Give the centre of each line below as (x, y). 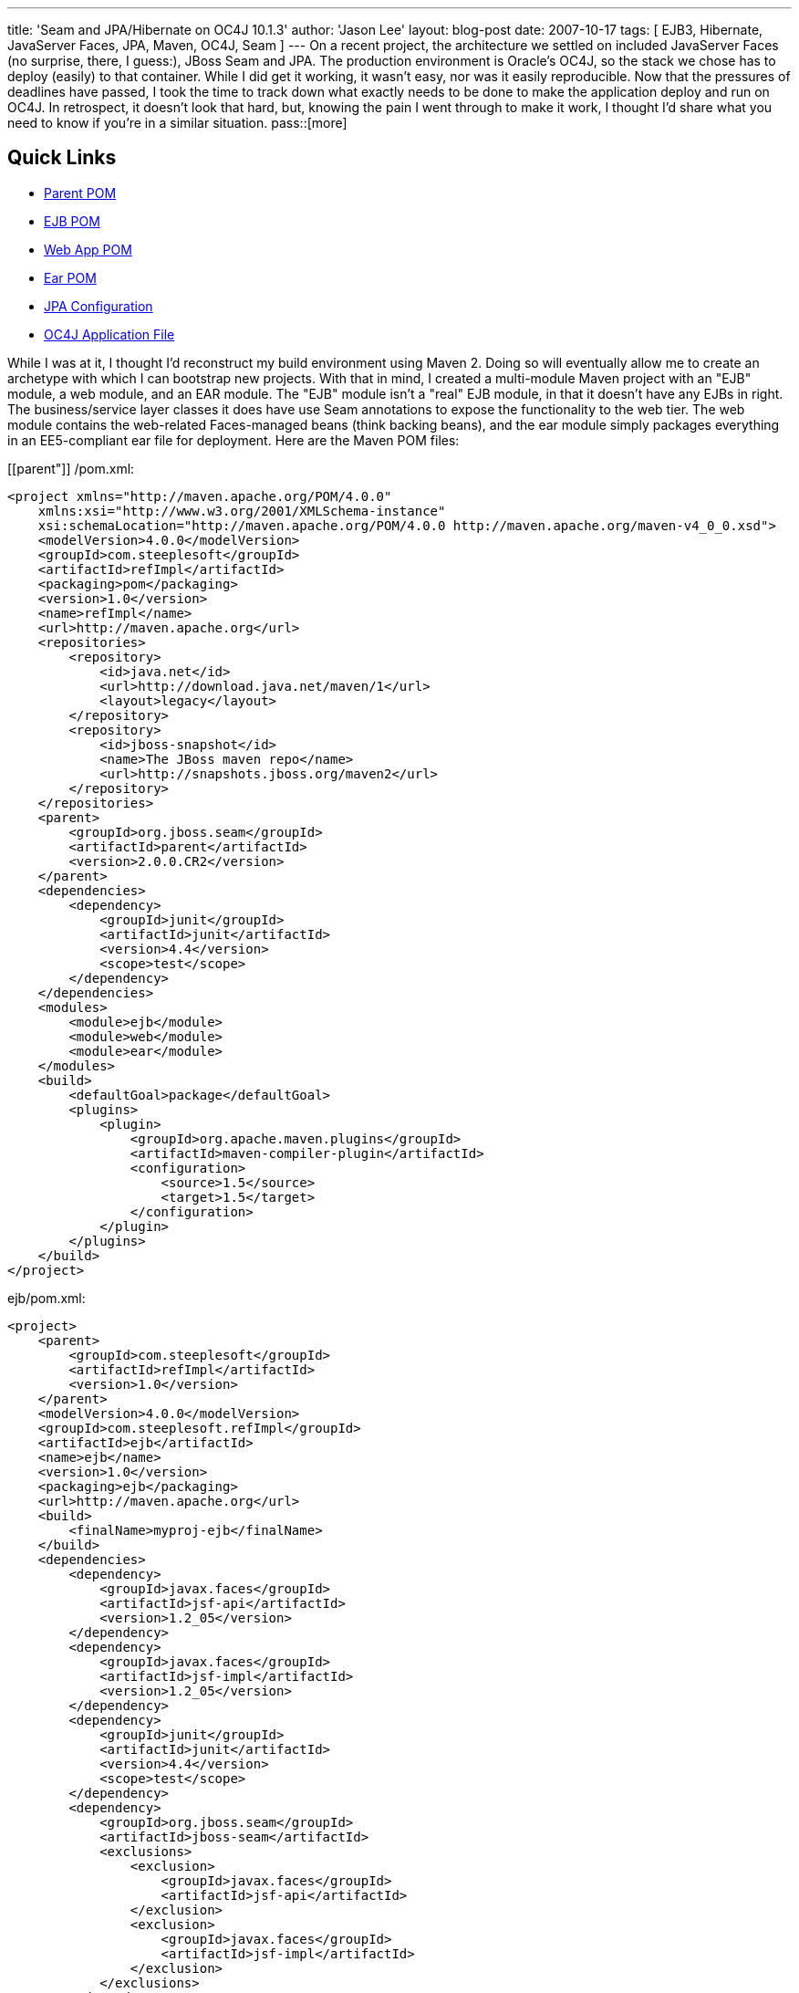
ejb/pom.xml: (47, 1298)
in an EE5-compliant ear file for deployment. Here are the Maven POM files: (233, 440)
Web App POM (88, 249)
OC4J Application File (109, 334)
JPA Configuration (99, 306)
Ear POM (70, 277)
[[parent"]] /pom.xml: (71, 468)
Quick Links (62, 158)
